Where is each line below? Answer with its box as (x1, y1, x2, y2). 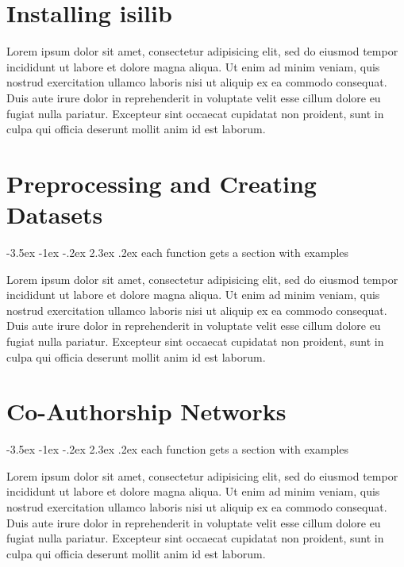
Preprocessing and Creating (6, 167, 317, 199)
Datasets (6, 198, 103, 231)
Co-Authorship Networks (6, 395, 287, 427)
